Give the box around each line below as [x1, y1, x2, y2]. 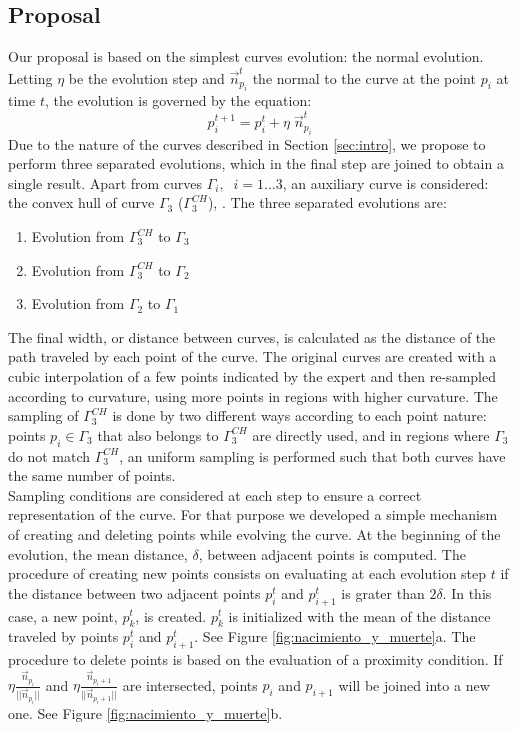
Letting [8, 67, 53, 88]
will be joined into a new [338, 674, 490, 695]
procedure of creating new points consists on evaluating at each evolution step [8, 563, 487, 584]
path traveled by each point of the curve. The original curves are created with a [8, 346, 497, 367]
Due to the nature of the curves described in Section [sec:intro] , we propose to [8, 133, 486, 154]
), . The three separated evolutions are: [207, 192, 447, 213]
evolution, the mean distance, [8, 543, 188, 564]
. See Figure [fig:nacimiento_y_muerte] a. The [194, 626, 476, 647]
